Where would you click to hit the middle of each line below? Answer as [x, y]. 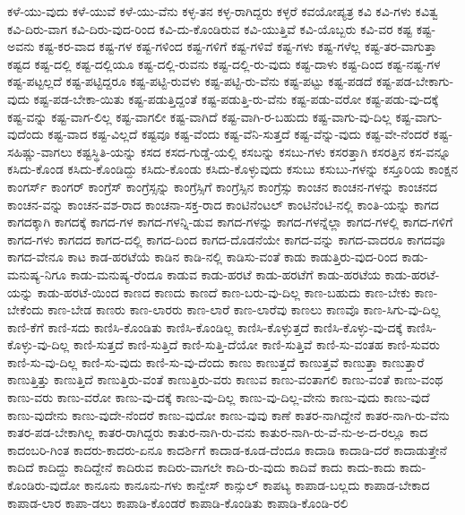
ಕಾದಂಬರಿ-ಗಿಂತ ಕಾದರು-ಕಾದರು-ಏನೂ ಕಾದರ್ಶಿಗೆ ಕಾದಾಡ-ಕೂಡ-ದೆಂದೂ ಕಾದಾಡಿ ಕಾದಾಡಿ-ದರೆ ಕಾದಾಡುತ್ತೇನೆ [227, 449]
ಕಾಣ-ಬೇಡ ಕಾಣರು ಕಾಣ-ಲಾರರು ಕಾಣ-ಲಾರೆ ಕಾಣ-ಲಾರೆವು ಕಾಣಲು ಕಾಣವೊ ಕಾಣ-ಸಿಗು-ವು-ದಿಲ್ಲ [244, 309]
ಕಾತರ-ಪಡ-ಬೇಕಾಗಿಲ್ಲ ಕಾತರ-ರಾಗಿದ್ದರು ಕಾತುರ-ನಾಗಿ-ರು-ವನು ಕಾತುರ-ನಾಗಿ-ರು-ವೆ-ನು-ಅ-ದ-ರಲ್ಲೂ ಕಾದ [218, 432]
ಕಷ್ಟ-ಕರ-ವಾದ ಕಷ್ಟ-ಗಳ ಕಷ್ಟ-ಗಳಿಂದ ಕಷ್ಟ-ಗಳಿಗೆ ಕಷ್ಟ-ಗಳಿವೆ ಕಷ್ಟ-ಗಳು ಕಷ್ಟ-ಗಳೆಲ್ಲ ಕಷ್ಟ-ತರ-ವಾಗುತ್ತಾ [238, 46]
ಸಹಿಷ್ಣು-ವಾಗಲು [40, 151]
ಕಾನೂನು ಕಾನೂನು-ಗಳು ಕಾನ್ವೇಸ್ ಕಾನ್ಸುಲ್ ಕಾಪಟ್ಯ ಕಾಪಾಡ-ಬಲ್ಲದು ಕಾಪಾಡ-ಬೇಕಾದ [257, 485]
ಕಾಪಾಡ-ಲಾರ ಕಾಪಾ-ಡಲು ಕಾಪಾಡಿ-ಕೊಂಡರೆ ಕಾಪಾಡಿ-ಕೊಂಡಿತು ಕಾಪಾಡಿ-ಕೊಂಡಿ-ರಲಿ [178, 502]
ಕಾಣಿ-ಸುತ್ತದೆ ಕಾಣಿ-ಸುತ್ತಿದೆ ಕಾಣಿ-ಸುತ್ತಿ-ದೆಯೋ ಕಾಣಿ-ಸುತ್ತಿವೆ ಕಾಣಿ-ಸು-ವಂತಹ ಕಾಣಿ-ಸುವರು [256, 344]
